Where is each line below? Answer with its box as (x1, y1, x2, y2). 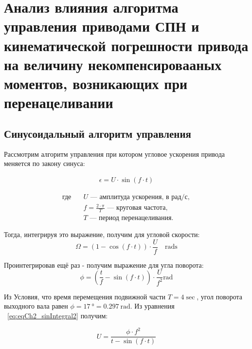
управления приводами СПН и (4, 16, 199, 36)
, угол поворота (197, 291, 242, 301)
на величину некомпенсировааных (4, 54, 222, 74)
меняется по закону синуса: (4, 158, 85, 168)
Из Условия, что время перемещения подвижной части (4, 291, 166, 301)
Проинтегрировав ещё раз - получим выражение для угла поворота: (4, 259, 204, 270)
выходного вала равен (4, 301, 68, 311)
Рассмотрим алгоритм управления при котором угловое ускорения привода (4, 148, 225, 159)
